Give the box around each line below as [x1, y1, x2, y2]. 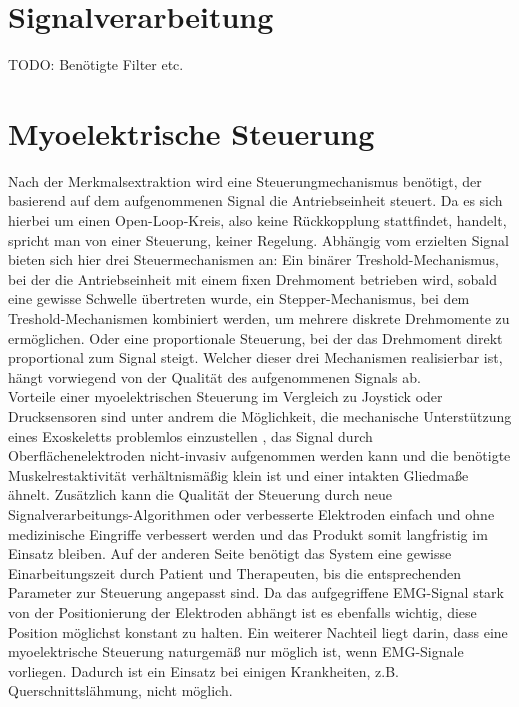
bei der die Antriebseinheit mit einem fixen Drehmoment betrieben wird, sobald [8, 268, 498, 289]
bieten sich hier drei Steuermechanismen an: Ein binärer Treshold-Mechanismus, [8, 249, 499, 270]
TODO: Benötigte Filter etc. [8, 54, 184, 75]
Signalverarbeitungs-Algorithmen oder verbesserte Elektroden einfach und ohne [8, 503, 495, 524]
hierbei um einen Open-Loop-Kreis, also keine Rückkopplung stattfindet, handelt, [8, 210, 507, 231]
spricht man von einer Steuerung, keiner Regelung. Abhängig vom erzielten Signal [8, 229, 509, 250]
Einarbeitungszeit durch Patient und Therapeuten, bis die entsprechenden [8, 562, 462, 583]
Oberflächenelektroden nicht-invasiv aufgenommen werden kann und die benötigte [8, 445, 511, 466]
